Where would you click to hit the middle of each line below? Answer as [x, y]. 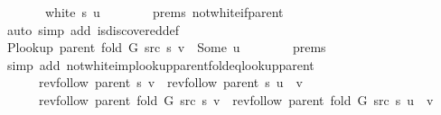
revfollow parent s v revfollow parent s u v [171, 82]
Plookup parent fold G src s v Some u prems [166, 47]
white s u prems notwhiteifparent [164, 12]
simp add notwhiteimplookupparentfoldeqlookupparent [160, 64]
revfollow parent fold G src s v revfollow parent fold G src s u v [236, 99]
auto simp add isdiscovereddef [93, 29]
